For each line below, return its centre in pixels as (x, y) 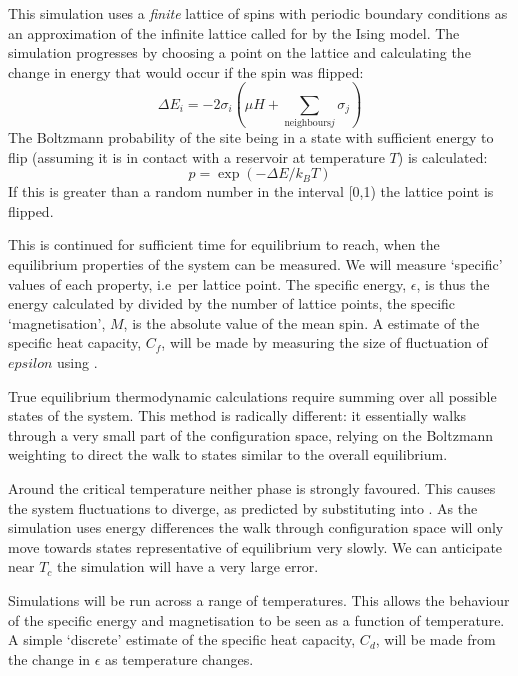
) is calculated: (442, 156)
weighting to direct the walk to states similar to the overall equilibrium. (228, 454)
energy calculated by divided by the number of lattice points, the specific (232, 303)
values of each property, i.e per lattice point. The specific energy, (207, 283)
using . (77, 362)
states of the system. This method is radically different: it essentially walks (237, 415)
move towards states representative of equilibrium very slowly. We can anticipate (255, 546)
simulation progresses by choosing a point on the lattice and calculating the (239, 52)
